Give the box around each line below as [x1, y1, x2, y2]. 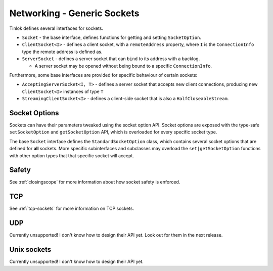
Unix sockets [9, 245, 52, 254]
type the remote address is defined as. [22, 49, 103, 55]
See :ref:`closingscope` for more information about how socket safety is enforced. [9, 179, 180, 185]
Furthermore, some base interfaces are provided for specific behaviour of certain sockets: [9, 72, 198, 78]
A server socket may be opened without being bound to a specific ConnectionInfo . [34, 63, 212, 69]
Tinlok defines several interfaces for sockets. [9, 25, 104, 31]
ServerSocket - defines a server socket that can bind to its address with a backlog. [22, 56, 200, 62]
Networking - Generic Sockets [9, 8, 140, 19]
